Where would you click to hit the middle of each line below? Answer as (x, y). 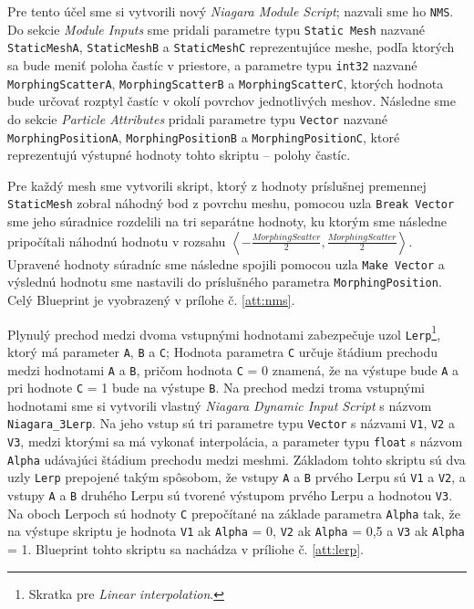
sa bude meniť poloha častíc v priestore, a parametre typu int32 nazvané (212, 64)
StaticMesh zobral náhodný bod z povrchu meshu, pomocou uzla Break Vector (231, 203)
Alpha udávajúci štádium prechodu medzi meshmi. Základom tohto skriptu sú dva (237, 459)
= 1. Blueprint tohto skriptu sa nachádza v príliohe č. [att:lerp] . (186, 549)
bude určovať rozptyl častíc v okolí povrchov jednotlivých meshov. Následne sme (232, 101)
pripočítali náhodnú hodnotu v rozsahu (117, 241)
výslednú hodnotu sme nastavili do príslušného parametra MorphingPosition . (225, 282)
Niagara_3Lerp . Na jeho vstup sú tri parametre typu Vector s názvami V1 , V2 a (231, 423)
